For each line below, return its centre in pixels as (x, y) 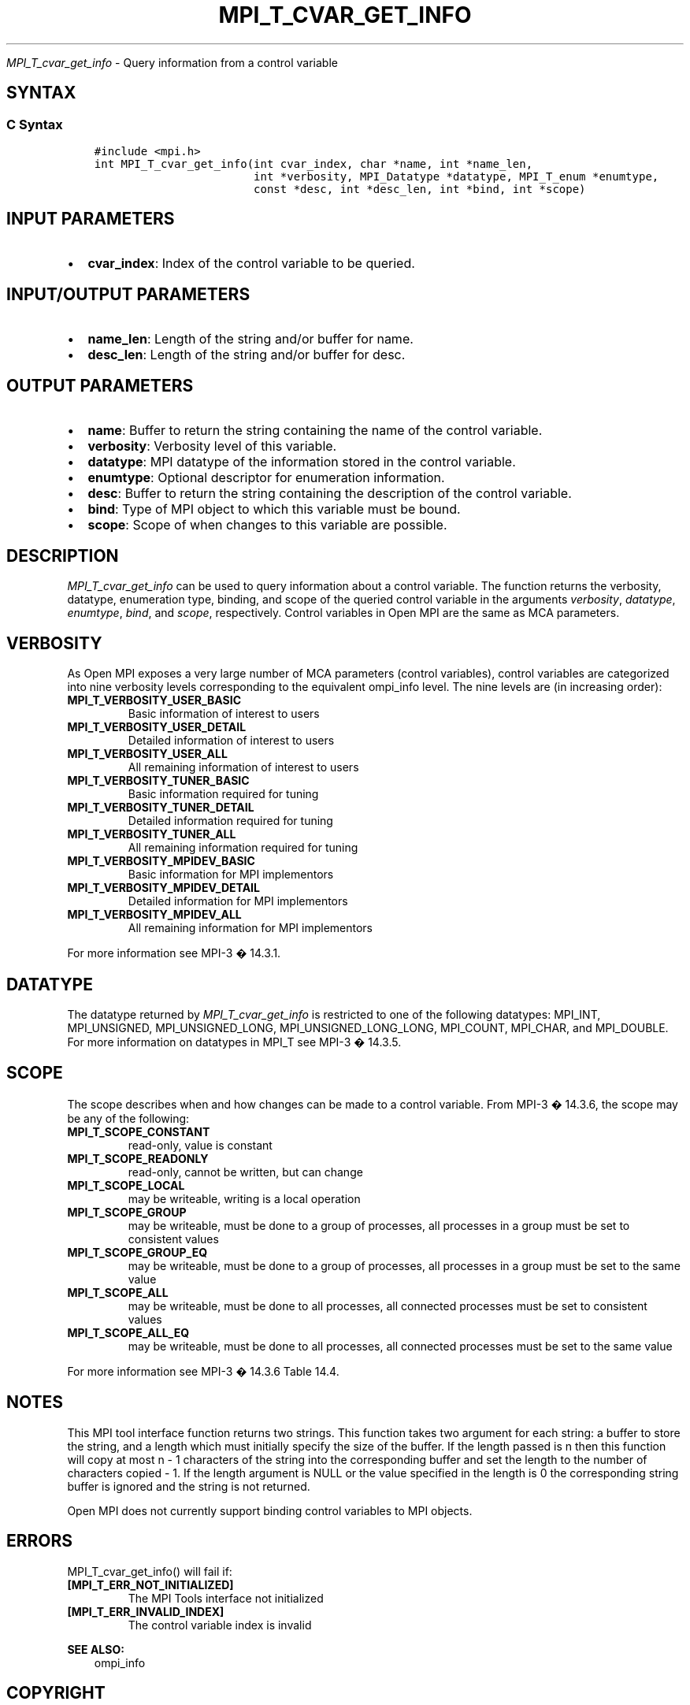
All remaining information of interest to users (243, 767)
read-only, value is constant (200, 1145)
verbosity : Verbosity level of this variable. (212, 446)
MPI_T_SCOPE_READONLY (138, 1158)
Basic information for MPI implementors (231, 875)
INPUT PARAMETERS (91, 219)
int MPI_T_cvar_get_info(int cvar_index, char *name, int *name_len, (313, 163)
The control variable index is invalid (220, 1625)
